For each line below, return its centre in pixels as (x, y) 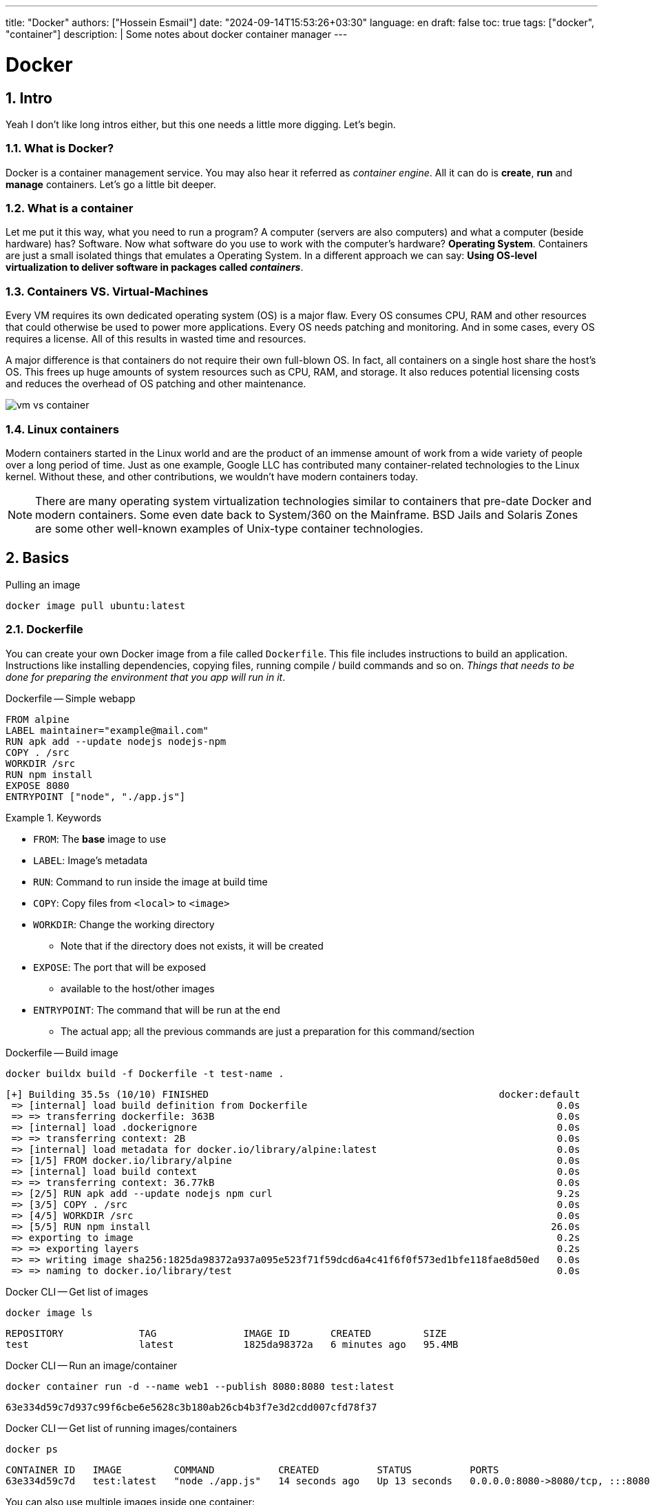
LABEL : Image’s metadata (91, 860)
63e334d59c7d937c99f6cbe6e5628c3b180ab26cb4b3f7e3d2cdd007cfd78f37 (191, 1407)
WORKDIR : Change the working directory (124, 924)
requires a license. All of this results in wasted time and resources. (156, 339)
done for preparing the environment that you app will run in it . (146, 677)
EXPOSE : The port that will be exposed (119, 967)
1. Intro (29, 98)
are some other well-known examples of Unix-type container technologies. (229, 528)
